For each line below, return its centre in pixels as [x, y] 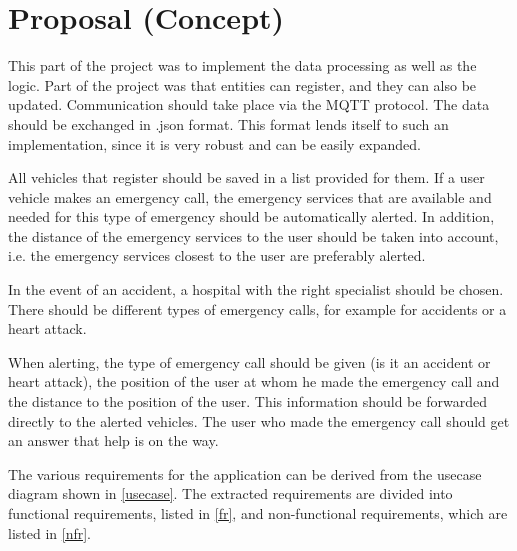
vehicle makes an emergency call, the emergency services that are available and [250, 196]
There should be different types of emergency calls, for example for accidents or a [257, 308]
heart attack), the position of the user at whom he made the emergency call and [254, 381]
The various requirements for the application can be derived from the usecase [245, 473]
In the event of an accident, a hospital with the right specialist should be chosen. [256, 289]
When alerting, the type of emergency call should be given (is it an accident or [249, 361]
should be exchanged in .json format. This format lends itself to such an [228, 123]
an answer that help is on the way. [113, 440]
